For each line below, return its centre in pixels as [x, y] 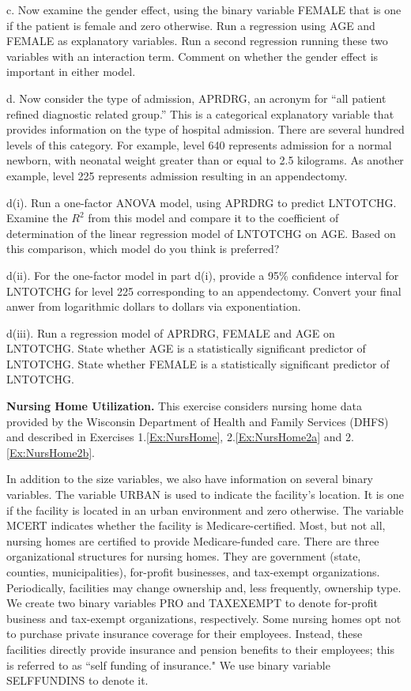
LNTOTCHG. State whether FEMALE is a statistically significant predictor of [198, 363]
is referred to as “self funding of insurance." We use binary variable [168, 665]
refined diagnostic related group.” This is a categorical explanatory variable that [200, 113]
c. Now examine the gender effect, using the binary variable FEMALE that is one [204, 9]
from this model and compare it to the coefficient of [213, 218]
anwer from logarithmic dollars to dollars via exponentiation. [154, 306]
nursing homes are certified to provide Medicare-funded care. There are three [193, 540]
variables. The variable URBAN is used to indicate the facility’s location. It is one [205, 495]
